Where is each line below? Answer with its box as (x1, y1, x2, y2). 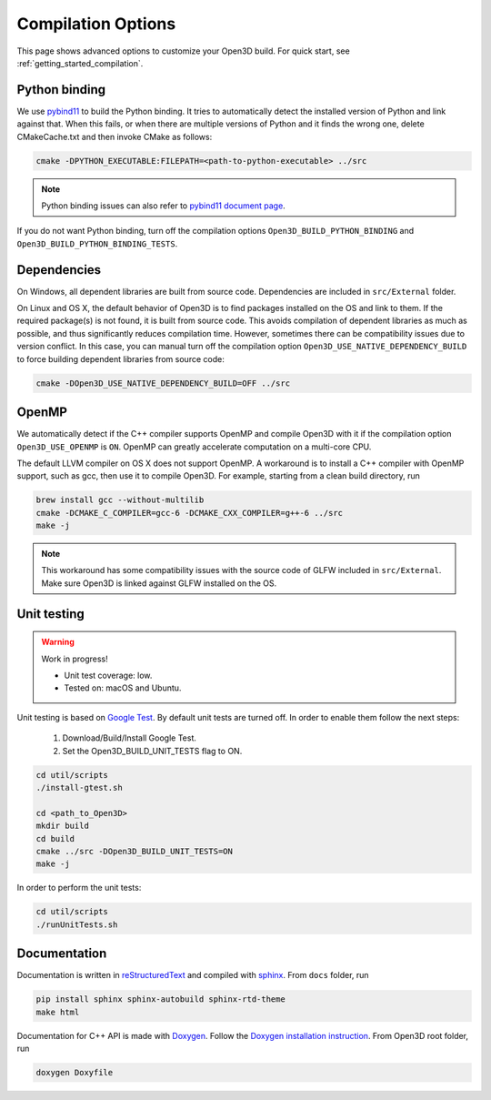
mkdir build (35, 821, 90, 832)
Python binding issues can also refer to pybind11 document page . (41, 200, 286, 211)
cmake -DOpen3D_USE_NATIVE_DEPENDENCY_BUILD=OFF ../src (35, 378, 291, 389)
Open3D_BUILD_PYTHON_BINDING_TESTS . (16, 237, 178, 249)
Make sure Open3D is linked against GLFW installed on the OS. (41, 578, 277, 589)
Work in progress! (41, 653, 108, 664)
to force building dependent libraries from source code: (16, 353, 225, 364)
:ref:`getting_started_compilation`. (16, 57, 144, 68)
